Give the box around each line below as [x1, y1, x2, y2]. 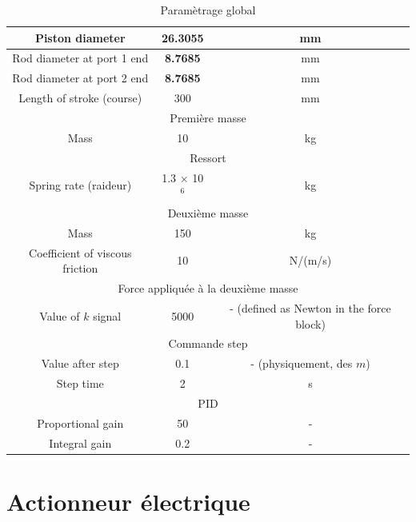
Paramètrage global [160, 2, 256, 18]
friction [62, 260, 98, 277]
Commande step [168, 335, 248, 352]
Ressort [190, 149, 226, 165]
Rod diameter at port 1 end [12, 50, 149, 66]
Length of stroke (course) [18, 90, 142, 106]
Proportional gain [37, 414, 124, 431]
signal [93, 307, 122, 324]
